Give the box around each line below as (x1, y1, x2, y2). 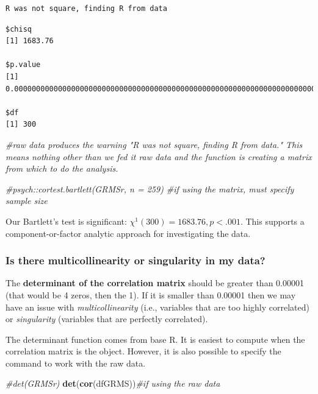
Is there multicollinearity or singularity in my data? (5, 253, 266, 268)
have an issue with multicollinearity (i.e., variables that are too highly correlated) (5, 300, 309, 313)
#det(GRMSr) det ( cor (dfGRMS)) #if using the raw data (5, 377, 220, 390)
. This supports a (240, 214, 305, 227)
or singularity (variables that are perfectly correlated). (5, 312, 208, 325)
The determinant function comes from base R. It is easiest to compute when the (5, 332, 305, 345)
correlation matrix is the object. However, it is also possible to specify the (5, 345, 281, 357)
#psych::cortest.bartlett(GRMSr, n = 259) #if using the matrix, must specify (5, 182, 294, 195)
